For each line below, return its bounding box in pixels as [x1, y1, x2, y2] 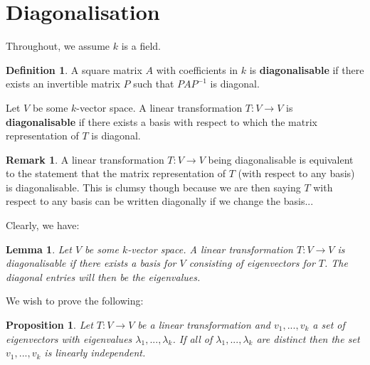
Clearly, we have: [6, 218, 80, 233]
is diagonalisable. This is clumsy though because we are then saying [6, 179, 301, 194]
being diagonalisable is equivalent [208, 152, 354, 166]
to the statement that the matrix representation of [6, 166, 226, 181]
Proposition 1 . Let [6, 317, 93, 332]
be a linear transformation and [137, 317, 270, 332]
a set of [312, 317, 345, 332]
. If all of [172, 331, 213, 346]
